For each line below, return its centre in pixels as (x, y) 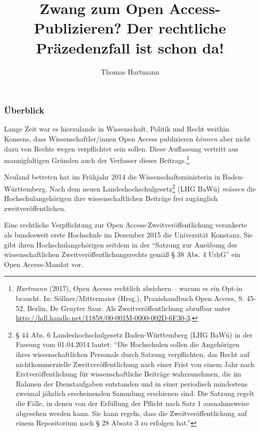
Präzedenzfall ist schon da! (130, 47)
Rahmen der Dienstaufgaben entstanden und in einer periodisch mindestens (132, 383)
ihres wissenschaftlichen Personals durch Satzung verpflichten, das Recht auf (132, 354)
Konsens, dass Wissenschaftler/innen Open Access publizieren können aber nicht (127, 138)
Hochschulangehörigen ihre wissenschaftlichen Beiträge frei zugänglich (111, 198)
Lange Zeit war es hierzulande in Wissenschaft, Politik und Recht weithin (117, 129)
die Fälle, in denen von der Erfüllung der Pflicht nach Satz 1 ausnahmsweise (132, 403)
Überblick (24, 110)
